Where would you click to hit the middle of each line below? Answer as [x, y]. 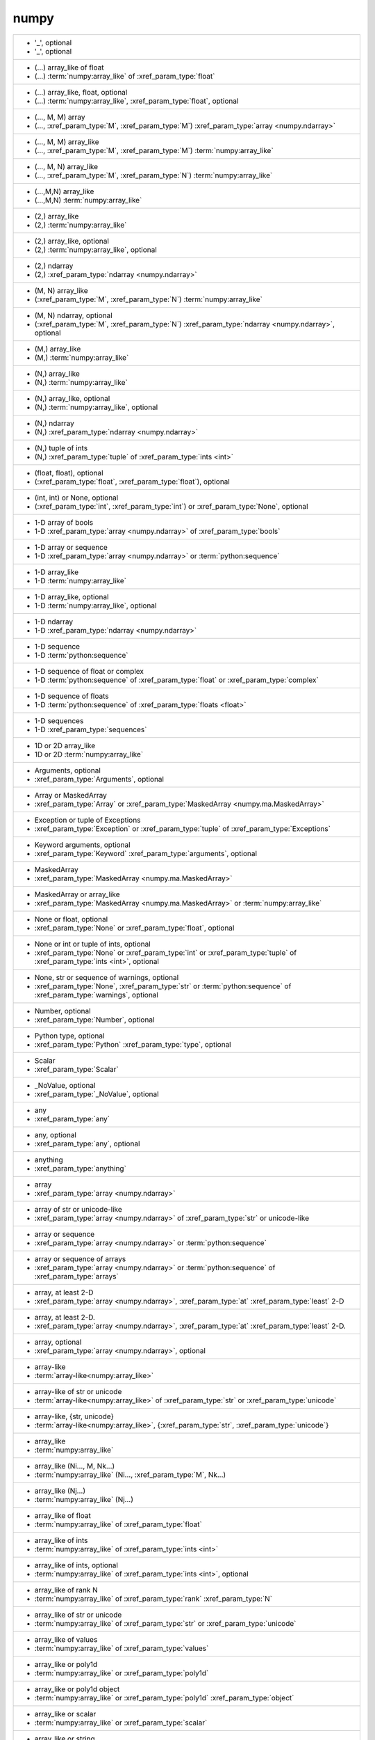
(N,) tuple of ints [61, 448]
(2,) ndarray [54, 266]
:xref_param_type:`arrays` [77, 1276]
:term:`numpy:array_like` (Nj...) [84, 1499]
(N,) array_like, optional [72, 398]
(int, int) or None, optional [76, 498]
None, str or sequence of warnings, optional [107, 977]
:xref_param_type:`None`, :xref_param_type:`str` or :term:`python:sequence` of [163, 986]
